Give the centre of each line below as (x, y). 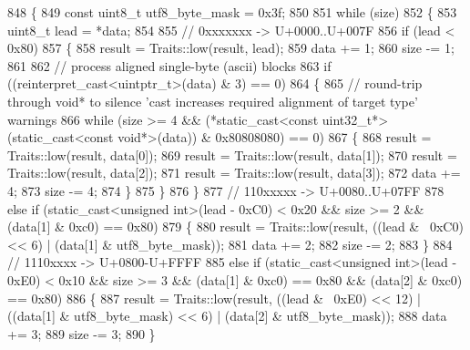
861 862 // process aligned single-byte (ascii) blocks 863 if (169, 65)
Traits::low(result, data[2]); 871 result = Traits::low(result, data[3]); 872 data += (234, 173)
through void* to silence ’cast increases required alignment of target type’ (213, 101)
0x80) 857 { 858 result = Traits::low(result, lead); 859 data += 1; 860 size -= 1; (231, 48)
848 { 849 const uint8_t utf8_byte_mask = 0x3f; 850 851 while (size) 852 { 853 (232, 12)
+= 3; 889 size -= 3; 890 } (82, 333)
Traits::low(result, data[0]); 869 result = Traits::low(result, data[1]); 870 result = (232, 154)
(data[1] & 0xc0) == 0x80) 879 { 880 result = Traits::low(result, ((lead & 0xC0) (235, 226)
